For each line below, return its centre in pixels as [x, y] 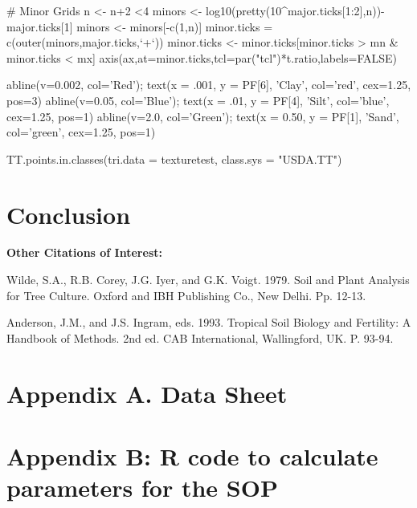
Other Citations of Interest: [84, 252]
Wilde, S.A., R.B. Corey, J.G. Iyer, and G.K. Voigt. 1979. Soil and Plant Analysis [208, 280]
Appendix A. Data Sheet [147, 393]
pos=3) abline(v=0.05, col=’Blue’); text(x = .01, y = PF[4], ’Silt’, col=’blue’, [198, 100]
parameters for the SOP [142, 488]
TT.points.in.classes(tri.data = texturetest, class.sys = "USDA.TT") [174, 158]
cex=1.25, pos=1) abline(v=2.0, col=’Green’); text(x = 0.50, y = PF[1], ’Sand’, [203, 116]
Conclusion [69, 214]
